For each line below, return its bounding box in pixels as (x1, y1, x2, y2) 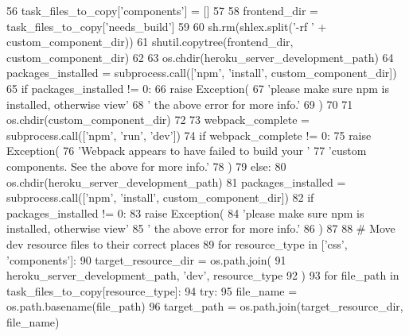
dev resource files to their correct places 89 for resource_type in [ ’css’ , (6, 235, 348, 252)
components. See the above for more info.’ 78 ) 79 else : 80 (6, 157, 286, 174)
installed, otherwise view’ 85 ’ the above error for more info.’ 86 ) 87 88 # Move (6, 220, 395, 237)
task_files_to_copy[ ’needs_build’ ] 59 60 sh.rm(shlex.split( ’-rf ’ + (6, 17, 327, 34)
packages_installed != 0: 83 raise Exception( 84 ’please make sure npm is (6, 204, 364, 221)
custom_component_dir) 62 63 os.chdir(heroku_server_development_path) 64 (6, 48, 394, 65)
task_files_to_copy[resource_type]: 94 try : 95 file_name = (6, 282, 298, 299)
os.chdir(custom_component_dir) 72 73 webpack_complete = (6, 111, 310, 128)
